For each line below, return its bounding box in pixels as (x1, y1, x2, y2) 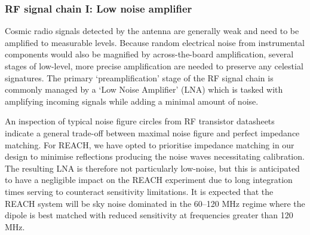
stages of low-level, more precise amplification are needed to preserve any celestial (5, 60, 303, 72)
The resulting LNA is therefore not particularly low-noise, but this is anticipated (5, 161, 300, 174)
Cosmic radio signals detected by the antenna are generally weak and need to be (5, 25, 299, 37)
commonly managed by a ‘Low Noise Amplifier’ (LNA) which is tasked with (5, 83, 283, 96)
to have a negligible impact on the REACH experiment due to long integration (5, 173, 293, 186)
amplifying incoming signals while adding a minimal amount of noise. (5, 94, 259, 107)
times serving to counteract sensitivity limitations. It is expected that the (5, 185, 274, 197)
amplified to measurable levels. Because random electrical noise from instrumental (5, 36, 305, 48)
